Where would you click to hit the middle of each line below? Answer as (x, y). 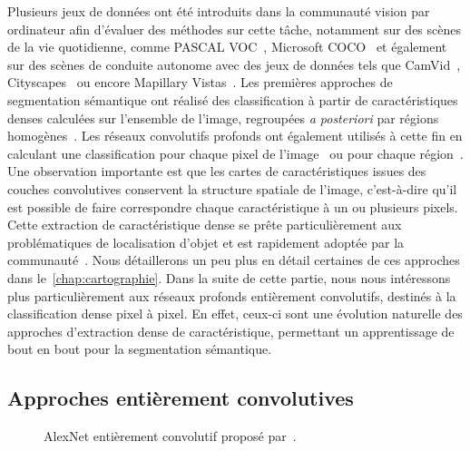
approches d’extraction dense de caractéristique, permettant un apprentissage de (231, 331)
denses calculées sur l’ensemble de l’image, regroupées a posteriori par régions (223, 118)
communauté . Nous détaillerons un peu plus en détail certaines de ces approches (234, 260)
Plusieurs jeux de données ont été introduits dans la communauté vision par (219, 11)
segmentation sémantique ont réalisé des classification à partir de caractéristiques (233, 99)
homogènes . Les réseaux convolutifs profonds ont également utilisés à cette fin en (235, 136)
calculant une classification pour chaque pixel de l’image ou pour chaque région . (235, 153)
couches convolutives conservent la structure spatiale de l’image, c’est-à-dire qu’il (232, 188)
